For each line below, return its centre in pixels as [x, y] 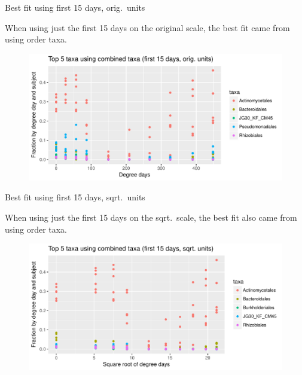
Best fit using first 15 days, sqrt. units [75, 197]
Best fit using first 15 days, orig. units [75, 7]
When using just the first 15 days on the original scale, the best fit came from [147, 27]
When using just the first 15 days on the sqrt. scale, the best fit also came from [151, 217]
